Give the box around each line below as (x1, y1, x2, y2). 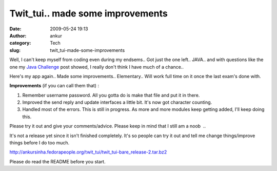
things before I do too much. (9, 140, 70, 146)
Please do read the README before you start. (9, 158, 106, 164)
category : (9, 40, 31, 46)
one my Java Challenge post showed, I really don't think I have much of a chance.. (9, 64, 184, 70)
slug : (9, 47, 21, 53)
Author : (9, 32, 27, 39)
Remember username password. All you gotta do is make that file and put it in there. (22, 92, 200, 98)
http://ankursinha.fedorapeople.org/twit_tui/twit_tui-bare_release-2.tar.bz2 (9, 149, 167, 155)
